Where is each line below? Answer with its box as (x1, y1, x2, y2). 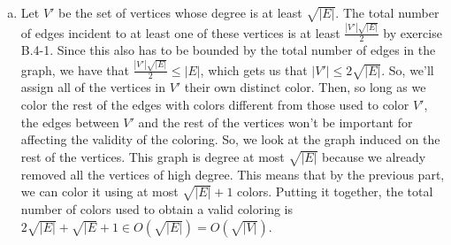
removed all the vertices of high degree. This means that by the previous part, (20, 165, 445, 183)
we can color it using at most (20, 182, 179, 201)
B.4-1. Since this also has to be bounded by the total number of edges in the (20, 41, 436, 59)
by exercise (383, 23, 442, 42)
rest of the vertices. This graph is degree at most (20, 147, 285, 165)
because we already (322, 147, 426, 165)
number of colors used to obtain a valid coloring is (20, 199, 293, 218)
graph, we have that (20, 60, 129, 79)
